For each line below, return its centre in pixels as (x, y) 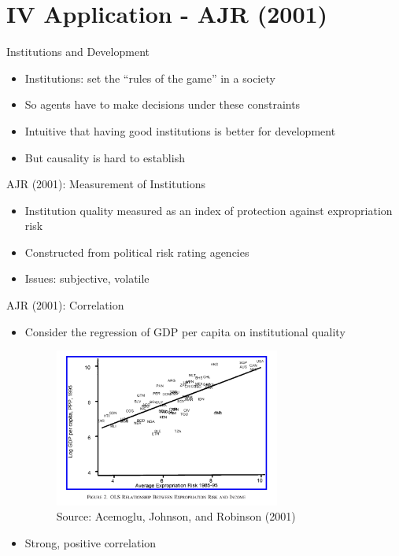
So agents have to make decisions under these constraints (163, 104)
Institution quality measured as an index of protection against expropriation (209, 210)
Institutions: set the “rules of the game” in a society (150, 78)
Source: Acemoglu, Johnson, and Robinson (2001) (176, 516)
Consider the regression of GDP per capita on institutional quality (185, 331)
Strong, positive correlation (91, 542)
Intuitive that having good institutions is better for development (180, 130)
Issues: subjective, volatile (87, 278)
